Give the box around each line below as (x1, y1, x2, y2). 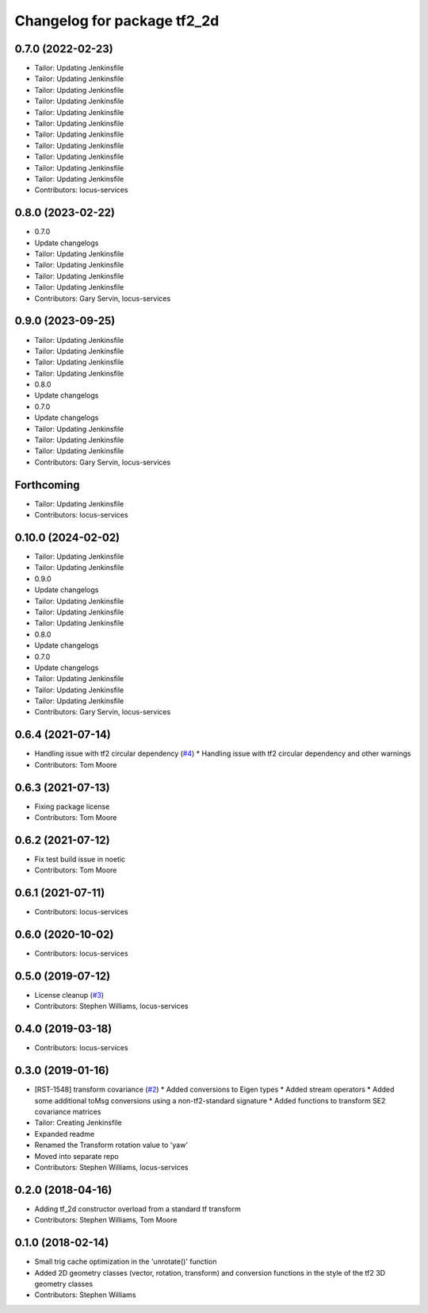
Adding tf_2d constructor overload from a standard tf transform (34, 1203, 241, 1214)
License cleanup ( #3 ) (34, 991, 105, 1000)
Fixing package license (34, 802, 110, 811)
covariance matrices (34, 1107, 101, 1117)
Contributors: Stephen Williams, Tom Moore (34, 1215, 178, 1225)
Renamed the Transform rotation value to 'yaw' (34, 1140, 189, 1150)
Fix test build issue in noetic (34, 854, 126, 864)
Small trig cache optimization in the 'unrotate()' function (34, 1257, 217, 1266)
